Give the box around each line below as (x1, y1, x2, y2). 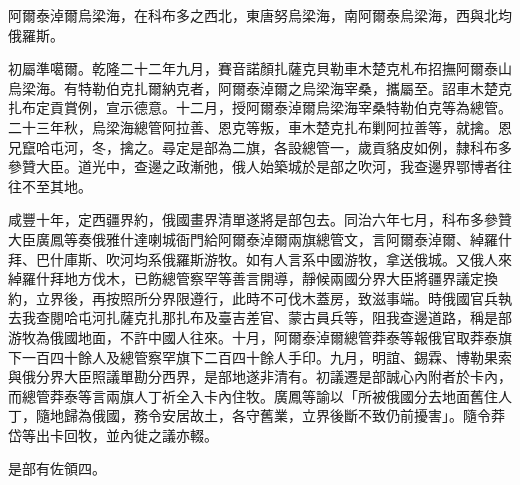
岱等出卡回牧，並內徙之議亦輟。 (8, 424, 218, 445)
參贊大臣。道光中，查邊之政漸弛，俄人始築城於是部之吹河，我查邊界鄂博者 (8, 156, 498, 177)
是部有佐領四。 (8, 458, 106, 479)
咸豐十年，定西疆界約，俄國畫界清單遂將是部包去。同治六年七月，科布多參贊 (8, 209, 512, 230)
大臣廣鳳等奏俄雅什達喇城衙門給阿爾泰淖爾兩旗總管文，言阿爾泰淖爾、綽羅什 (8, 228, 512, 249)
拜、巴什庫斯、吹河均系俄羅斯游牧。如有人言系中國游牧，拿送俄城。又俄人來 (8, 248, 512, 269)
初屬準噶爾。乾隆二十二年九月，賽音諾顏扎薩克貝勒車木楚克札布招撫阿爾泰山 (8, 58, 512, 79)
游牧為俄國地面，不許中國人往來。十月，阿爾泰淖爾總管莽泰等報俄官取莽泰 (8, 326, 498, 347)
